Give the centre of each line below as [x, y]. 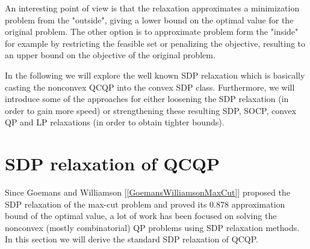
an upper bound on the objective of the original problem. [110, 55]
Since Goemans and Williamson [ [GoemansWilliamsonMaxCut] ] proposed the [147, 192]
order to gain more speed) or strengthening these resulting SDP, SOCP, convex [151, 110]
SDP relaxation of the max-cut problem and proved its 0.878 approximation [145, 204]
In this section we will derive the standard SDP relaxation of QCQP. [132, 239]
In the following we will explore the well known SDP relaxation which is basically [155, 75]
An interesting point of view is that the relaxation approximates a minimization [152, 8]
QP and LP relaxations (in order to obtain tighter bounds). [115, 122]
